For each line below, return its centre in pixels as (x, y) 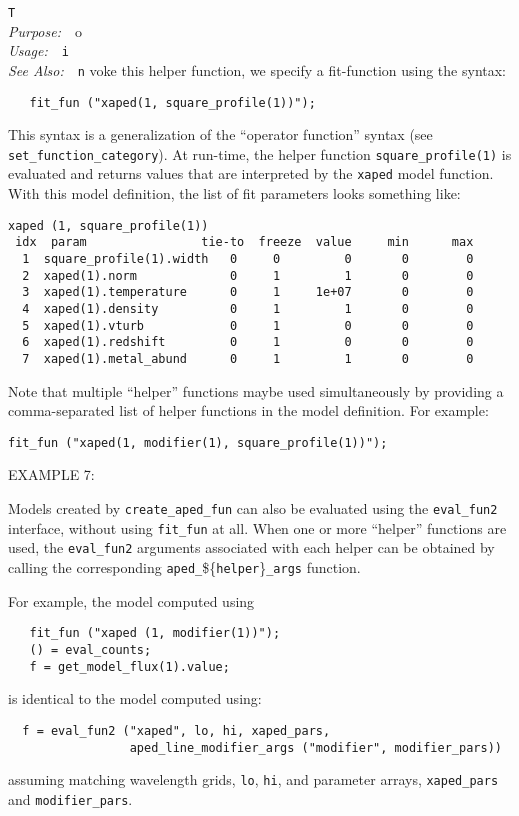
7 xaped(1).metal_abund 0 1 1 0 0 (248, 358)
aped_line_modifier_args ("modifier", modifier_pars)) (315, 747)
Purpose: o (45, 30)
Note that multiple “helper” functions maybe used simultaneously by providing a (256, 390)
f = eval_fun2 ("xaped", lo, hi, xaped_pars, (176, 730)
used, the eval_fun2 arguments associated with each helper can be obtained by (251, 547)
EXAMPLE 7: (51, 474)
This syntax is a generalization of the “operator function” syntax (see (220, 134)
